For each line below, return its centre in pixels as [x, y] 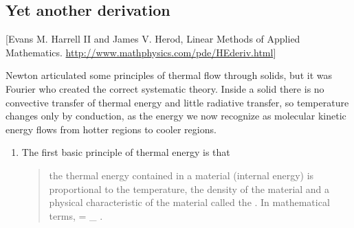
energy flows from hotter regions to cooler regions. [111, 129]
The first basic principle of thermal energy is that [126, 152]
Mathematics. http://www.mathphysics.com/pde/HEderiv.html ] [141, 52]
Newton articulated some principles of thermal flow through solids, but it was [169, 75]
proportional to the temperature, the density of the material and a [189, 189]
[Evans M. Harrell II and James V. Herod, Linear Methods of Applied [153, 39]
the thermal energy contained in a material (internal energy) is [181, 175]
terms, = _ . [76, 215]
